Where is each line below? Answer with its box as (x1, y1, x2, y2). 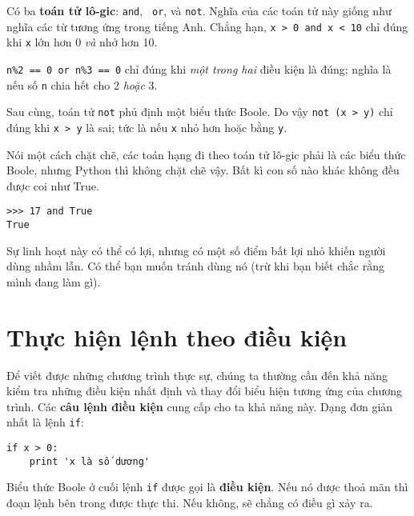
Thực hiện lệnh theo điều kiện (6, 320, 348, 353)
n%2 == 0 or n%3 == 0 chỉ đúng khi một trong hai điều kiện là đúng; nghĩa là (6, 60, 392, 77)
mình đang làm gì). (6, 273, 101, 290)
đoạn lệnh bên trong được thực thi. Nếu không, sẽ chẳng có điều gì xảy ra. (6, 494, 373, 510)
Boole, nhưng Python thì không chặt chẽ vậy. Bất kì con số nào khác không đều (6, 162, 400, 178)
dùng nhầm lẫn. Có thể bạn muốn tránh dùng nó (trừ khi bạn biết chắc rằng (6, 258, 384, 274)
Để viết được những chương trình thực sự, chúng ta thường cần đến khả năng (6, 366, 388, 383)
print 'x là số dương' (29, 455, 150, 467)
